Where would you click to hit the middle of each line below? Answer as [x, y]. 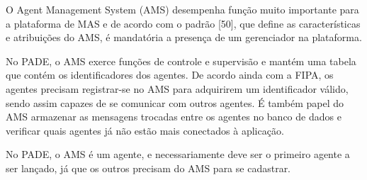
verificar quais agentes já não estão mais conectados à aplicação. [145, 130]
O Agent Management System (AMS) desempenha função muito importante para [182, 9]
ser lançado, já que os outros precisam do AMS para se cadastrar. [148, 168]
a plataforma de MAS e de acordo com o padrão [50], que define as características [183, 23]
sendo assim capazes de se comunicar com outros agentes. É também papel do [175, 102]
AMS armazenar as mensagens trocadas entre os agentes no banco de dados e [174, 117]
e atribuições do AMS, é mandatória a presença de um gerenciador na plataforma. [184, 37]
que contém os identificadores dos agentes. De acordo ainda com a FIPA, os [170, 75]
